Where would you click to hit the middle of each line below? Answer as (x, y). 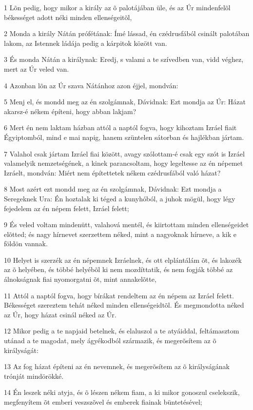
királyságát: (21, 350)
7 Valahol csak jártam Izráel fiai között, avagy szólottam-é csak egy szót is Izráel (124, 153)
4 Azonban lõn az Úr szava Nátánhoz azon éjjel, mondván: (91, 85)
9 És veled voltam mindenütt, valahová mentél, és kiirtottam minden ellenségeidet (126, 225)
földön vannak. (26, 244)
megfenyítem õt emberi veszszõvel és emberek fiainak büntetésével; (103, 402)
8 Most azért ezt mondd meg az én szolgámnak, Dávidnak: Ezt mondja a (113, 189)
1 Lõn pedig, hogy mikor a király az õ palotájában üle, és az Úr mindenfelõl (117, 7)
